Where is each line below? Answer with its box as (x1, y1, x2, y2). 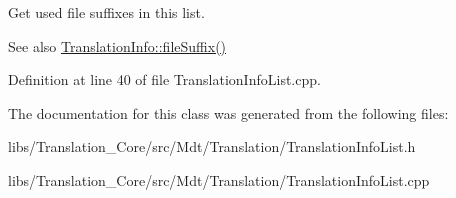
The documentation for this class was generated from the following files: (8, 102, 449, 123)
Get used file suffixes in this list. (8, 2, 205, 22)
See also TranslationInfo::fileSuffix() (8, 35, 227, 56)
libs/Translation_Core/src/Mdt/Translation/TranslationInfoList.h (8, 136, 416, 157)
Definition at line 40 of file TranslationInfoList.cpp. (8, 69, 321, 90)
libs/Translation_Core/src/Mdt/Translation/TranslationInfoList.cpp (8, 169, 430, 190)
